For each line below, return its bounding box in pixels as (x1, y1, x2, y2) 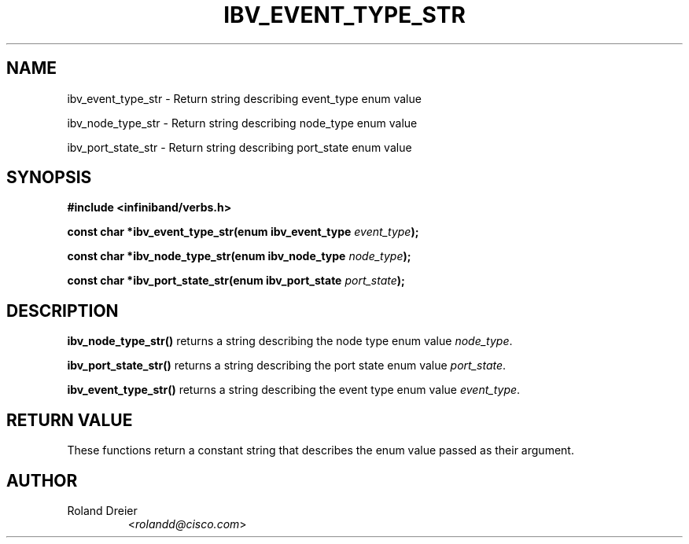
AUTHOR (6, 470, 78, 491)
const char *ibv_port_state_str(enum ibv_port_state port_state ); (67, 274, 405, 288)
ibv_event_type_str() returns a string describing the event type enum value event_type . (67, 383, 521, 397)
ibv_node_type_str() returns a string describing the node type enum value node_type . (67, 334, 513, 348)
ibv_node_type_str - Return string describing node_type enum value (67, 116, 418, 130)
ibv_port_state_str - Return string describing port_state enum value (67, 140, 412, 154)
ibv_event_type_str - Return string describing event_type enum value (67, 91, 422, 105)
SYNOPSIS (6, 167, 92, 188)
